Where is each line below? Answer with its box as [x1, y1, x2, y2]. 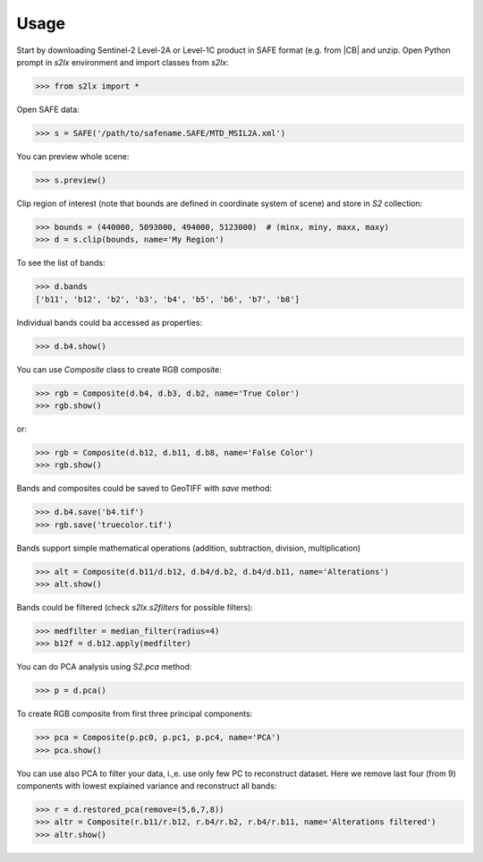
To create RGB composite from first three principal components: [16, 708, 253, 720]
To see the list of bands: [16, 258, 106, 269]
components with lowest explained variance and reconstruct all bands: [16, 781, 277, 791]
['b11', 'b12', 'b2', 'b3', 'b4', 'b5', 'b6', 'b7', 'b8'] [35, 294, 300, 304]
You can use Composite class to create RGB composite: [16, 363, 223, 375]
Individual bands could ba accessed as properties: [16, 317, 203, 328]
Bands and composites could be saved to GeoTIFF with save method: [16, 483, 272, 494]
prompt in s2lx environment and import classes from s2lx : [16, 56, 229, 67]
